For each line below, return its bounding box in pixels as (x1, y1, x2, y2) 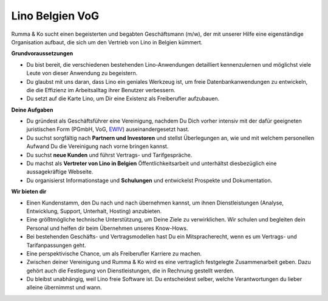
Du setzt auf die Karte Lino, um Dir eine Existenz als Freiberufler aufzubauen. (26, 95, 220, 103)
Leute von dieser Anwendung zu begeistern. (26, 70, 138, 77)
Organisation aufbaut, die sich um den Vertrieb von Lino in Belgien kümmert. (11, 38, 203, 46)
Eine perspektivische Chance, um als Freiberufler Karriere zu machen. (26, 249, 202, 257)
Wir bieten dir (11, 188, 47, 195)
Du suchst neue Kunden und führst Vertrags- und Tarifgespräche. (26, 151, 193, 158)
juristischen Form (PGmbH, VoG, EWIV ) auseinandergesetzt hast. (26, 126, 190, 133)
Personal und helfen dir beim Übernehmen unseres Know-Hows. (26, 225, 188, 232)
